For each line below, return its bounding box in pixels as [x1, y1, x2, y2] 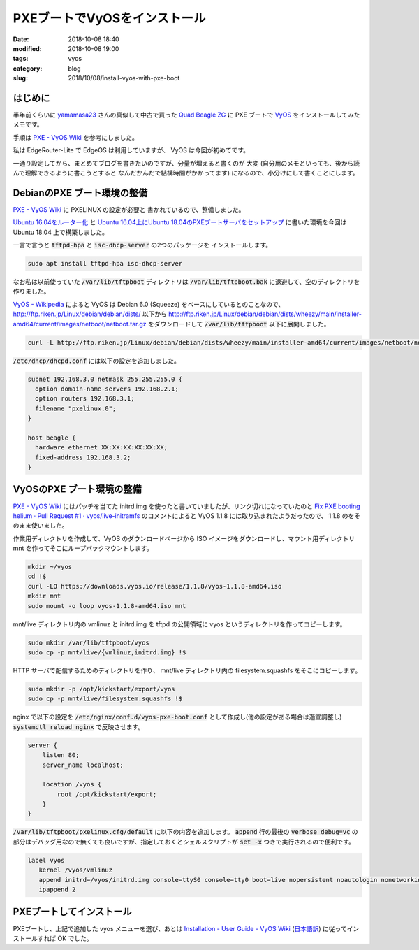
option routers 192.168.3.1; [35, 395, 135, 403]
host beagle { [27, 433, 76, 442]
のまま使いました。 [13, 521, 68, 530]
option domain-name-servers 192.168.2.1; [35, 384, 179, 393]
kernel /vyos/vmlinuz [38, 866, 113, 874]
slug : [13, 74, 28, 82]
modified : [13, 44, 42, 52]
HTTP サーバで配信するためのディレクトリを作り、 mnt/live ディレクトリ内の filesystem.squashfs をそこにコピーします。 [13, 666, 362, 675]
